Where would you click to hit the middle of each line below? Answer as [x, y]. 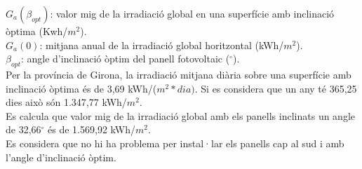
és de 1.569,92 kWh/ [92, 129]
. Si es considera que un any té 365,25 [276, 88]
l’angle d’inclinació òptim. [61, 157]
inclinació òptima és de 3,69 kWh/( [81, 88]
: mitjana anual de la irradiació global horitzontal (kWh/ [162, 45]
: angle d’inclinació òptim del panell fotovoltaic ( [125, 59]
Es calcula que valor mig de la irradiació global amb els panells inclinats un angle [181, 115]
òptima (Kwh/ [37, 31]
